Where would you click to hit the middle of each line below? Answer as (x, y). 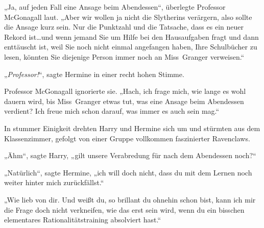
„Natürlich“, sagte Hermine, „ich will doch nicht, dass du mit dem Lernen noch (128, 172)
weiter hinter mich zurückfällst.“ (54, 182)
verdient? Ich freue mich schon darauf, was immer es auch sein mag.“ (112, 111)
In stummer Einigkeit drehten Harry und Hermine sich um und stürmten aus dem (132, 128)
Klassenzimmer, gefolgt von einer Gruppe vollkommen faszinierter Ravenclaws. (127, 138)
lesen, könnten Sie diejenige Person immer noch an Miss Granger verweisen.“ (124, 56)
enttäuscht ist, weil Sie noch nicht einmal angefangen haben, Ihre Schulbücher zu (131, 47)
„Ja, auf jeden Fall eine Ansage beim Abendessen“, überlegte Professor (115, 7)
